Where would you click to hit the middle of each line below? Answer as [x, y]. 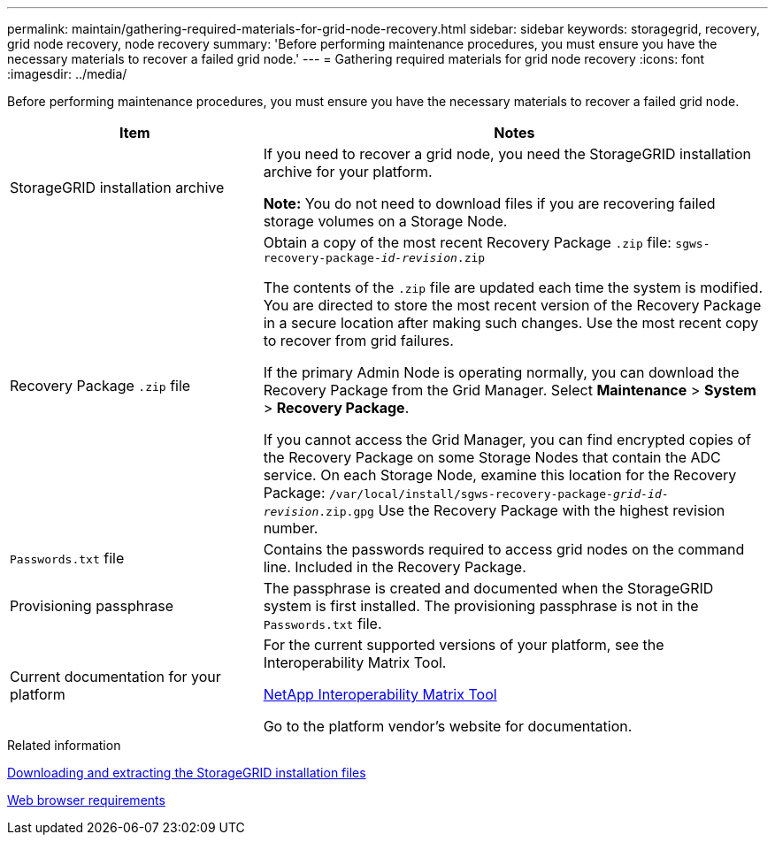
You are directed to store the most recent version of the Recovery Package [512, 305]
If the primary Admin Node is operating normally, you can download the [501, 372]
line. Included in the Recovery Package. [395, 567]
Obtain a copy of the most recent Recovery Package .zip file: [467, 242]
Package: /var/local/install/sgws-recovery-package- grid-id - [466, 493]
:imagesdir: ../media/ [67, 74]
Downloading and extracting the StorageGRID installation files [187, 773]
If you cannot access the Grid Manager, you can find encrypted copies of [507, 440]
